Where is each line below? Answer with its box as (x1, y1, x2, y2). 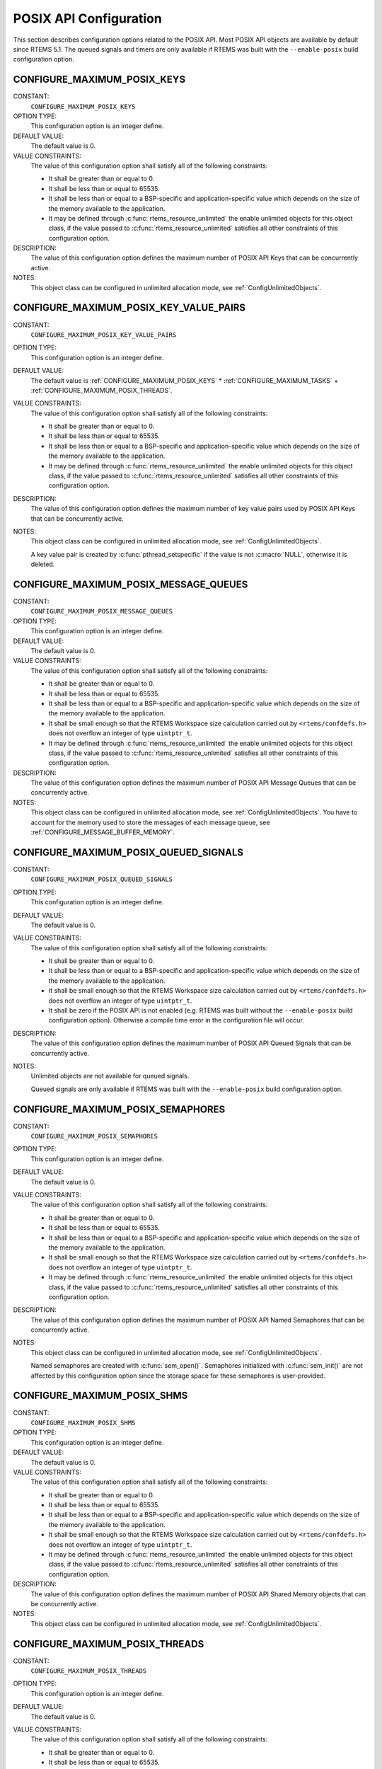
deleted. (30, 560, 55, 569)
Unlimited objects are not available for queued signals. (30, 1072, 190, 1081)
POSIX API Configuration (13, 11, 162, 26)
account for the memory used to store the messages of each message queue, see (30, 818, 270, 826)
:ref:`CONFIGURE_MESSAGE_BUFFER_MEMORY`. (30, 828, 175, 836)
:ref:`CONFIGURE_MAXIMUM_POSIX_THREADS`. (30, 386, 173, 394)
